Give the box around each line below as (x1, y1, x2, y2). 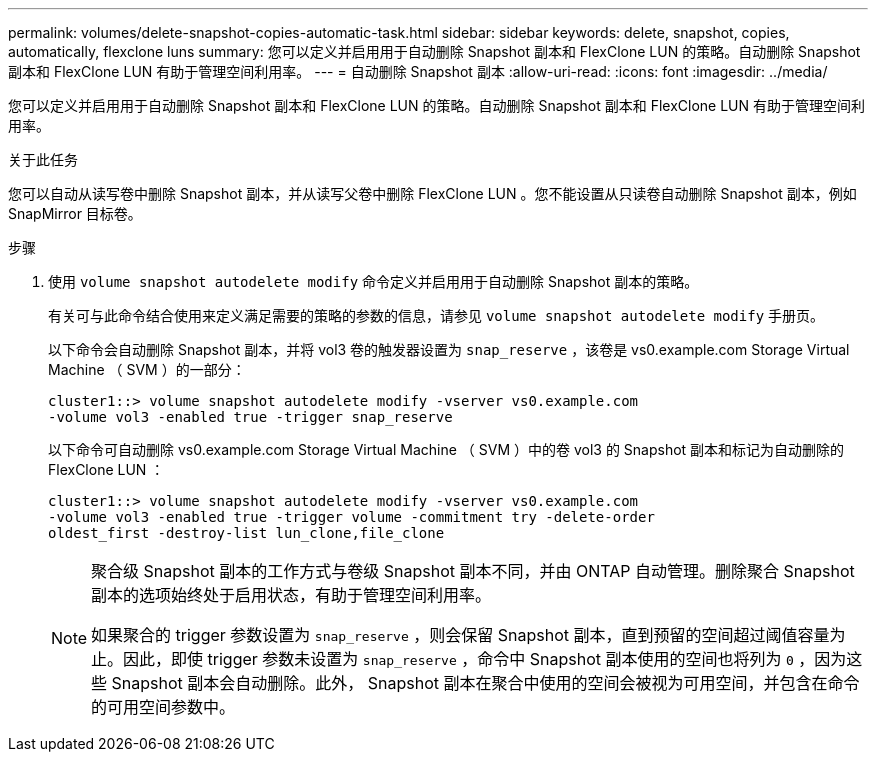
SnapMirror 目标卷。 (8, 205, 142, 222)
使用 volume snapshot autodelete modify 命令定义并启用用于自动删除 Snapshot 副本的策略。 (48, 273, 699, 290)
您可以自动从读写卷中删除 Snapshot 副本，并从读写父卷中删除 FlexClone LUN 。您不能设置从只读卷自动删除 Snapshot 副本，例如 (8, 185, 857, 202)
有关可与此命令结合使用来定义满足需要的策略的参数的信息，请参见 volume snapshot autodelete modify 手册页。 (48, 307, 825, 324)
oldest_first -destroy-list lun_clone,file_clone (48, 525, 445, 541)
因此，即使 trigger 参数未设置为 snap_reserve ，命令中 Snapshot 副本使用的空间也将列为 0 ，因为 (123, 649, 847, 669)
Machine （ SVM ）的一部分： (48, 361, 246, 378)
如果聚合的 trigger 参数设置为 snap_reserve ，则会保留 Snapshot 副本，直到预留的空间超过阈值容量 (91, 625, 830, 645)
